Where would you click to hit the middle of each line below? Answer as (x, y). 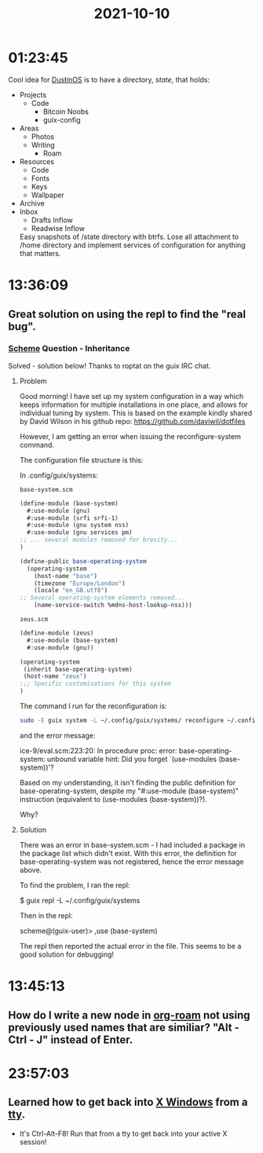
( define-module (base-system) (69, 503)
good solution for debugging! (67, 954)
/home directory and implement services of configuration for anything (132, 245)
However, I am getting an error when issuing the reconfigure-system (130, 436)
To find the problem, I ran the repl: (75, 885)
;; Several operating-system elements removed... (102, 598)
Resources (37, 161)
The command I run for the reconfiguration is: (93, 706)
